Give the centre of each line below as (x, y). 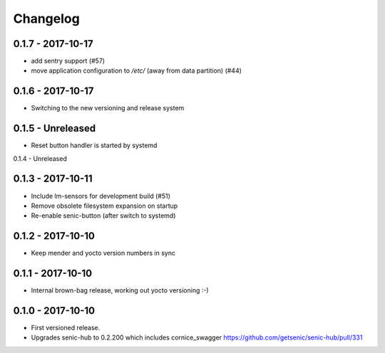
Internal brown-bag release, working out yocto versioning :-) (120, 290)
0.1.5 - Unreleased (55, 128)
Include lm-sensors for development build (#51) (101, 196)
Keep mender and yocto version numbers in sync (103, 253)
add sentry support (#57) (68, 61)
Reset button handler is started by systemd (94, 145)
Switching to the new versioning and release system (108, 108)
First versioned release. (66, 328)
